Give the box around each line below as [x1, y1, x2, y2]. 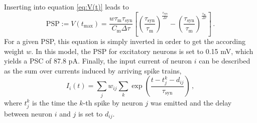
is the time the [32, 97, 77, 107]
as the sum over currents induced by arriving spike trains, [4, 65, 182, 75]
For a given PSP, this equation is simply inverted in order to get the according [4, 36, 245, 46]
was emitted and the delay [150, 97, 232, 107]
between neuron [4, 108, 53, 118]
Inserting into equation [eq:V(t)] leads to [4, 1, 129, 11]
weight [4, 45, 24, 56]
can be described [199, 55, 250, 66]
